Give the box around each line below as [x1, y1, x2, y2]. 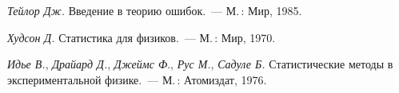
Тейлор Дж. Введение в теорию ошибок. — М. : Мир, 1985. [7, 2, 302, 18]
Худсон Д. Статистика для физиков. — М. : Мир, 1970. [7, 29, 276, 45]
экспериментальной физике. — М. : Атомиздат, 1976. [7, 71, 267, 87]
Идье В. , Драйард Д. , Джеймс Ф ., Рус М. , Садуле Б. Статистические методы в [7, 56, 393, 72]
